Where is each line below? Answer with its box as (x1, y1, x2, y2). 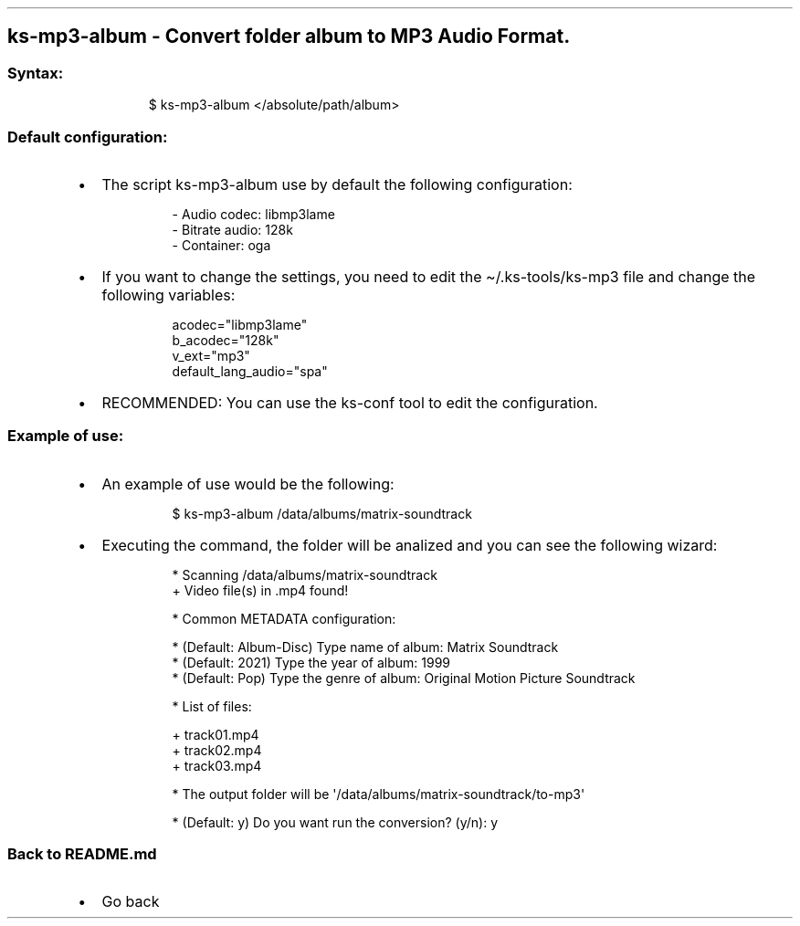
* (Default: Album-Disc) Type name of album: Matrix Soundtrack (172, 638, 559, 655)
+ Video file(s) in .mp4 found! (172, 582, 349, 598)
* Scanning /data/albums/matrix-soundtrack (172, 566, 437, 583)
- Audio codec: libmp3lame (172, 205, 335, 222)
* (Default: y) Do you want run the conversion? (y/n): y (172, 814, 499, 830)
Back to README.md (7, 845, 157, 864)
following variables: (101, 285, 236, 304)
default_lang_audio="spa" (172, 363, 328, 379)
